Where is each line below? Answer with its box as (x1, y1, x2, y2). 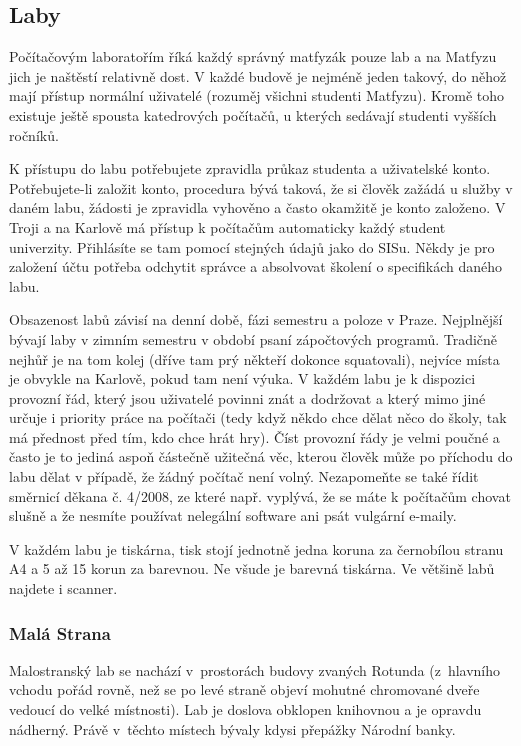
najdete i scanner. (9, 578, 118, 599)
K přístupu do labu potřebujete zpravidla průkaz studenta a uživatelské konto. (9, 158, 491, 179)
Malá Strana (9, 620, 111, 645)
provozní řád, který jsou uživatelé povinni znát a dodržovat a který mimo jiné (9, 387, 486, 408)
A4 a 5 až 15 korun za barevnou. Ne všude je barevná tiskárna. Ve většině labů (9, 558, 495, 579)
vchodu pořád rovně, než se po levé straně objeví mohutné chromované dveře (9, 679, 480, 700)
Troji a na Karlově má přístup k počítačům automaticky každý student (9, 216, 446, 237)
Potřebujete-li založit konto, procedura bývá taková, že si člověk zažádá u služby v (9, 177, 513, 198)
